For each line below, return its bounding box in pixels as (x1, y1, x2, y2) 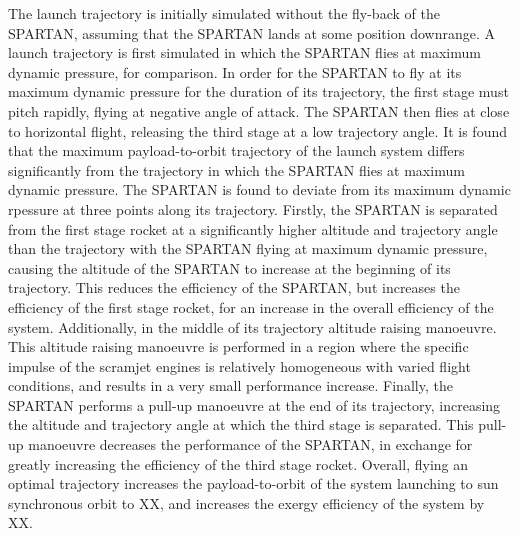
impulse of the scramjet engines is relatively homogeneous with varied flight (8, 355, 471, 376)
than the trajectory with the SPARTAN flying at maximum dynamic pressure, (8, 238, 488, 259)
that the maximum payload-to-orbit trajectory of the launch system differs (8, 140, 465, 161)
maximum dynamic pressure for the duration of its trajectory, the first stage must (8, 81, 509, 102)
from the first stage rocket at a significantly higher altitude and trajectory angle (8, 218, 498, 239)
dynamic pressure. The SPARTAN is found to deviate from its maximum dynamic (8, 179, 511, 200)
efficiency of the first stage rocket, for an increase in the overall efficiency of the (8, 296, 494, 317)
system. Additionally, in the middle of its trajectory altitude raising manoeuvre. (8, 316, 497, 337)
